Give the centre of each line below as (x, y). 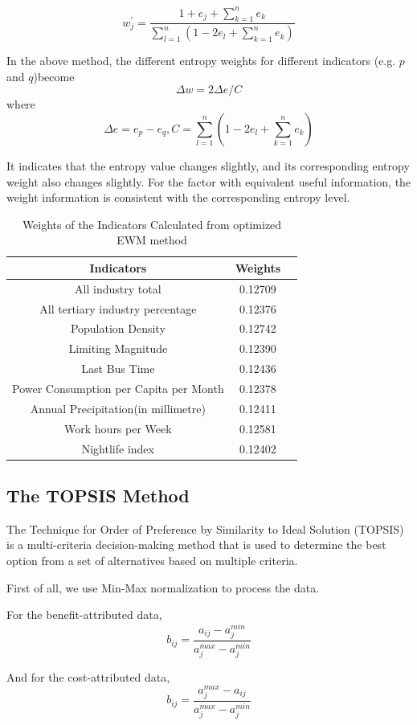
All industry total (118, 288)
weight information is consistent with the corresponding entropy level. (178, 197)
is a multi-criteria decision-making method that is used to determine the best (196, 545)
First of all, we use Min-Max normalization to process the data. (163, 587)
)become (54, 76)
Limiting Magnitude (118, 348)
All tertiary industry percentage (118, 308)
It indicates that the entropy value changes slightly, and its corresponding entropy (208, 165)
